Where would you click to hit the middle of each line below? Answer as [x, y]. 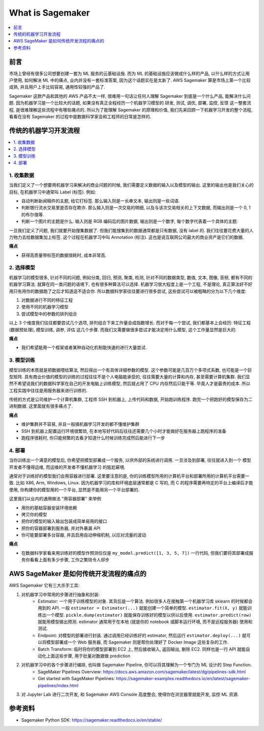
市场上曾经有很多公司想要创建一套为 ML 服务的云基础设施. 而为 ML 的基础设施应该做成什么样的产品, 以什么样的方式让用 [129, 73]
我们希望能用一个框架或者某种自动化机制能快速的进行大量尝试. [84, 347]
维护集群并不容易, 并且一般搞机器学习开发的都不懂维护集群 [80, 424]
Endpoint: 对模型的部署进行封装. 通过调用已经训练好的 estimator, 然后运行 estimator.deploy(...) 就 [142, 635]
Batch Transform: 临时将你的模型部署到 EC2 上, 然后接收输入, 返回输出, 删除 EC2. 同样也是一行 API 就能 [142, 649]
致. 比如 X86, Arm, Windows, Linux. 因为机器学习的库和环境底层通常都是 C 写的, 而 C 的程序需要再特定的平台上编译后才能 [131, 483]
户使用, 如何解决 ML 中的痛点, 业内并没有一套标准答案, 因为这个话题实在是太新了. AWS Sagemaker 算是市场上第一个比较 [130, 80]
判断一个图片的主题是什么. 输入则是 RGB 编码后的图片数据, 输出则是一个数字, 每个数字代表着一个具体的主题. [130, 221]
